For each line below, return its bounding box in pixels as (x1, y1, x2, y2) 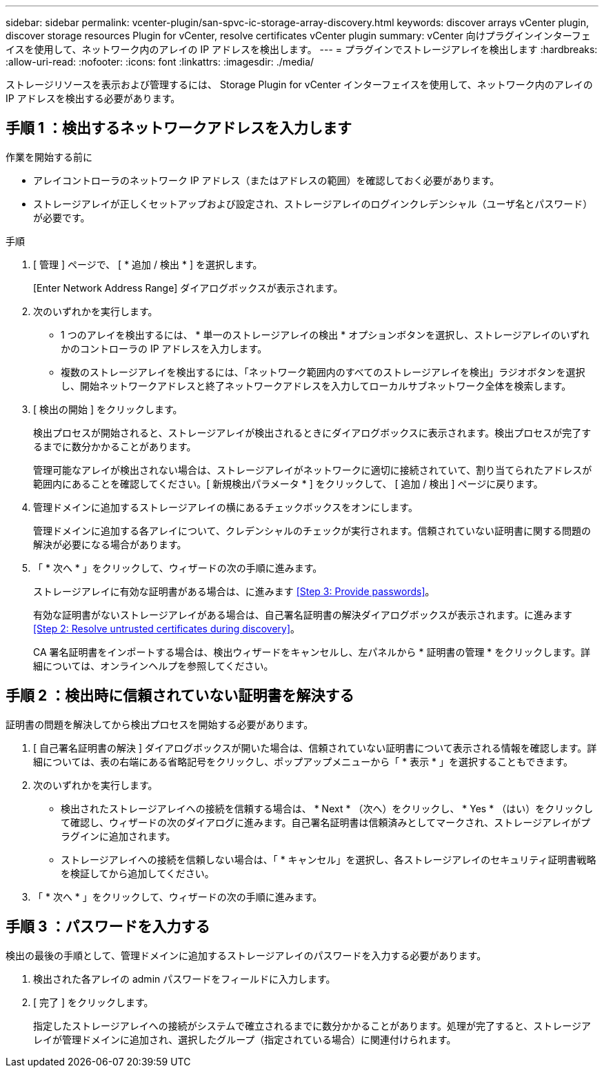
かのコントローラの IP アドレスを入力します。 (61, 342, 268, 354)
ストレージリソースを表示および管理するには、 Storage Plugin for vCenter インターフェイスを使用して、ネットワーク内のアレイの (6, 79, 593, 90)
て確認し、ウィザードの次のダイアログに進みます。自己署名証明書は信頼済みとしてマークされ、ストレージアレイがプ (61, 816, 591, 828)
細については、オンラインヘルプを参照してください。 (33, 659, 274, 672)
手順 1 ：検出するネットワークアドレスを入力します (6, 119, 352, 137)
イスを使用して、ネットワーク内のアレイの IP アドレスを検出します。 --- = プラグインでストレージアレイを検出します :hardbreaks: (6, 43, 598, 55)
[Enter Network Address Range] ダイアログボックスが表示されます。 (33, 281, 343, 294)
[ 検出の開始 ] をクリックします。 (33, 403, 183, 415)
